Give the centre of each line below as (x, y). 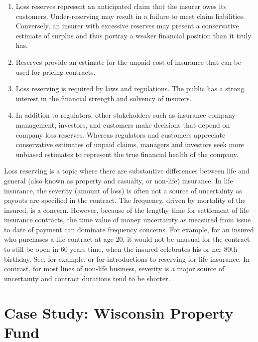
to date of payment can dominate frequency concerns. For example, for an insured (129, 229)
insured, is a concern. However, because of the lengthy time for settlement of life (127, 210)
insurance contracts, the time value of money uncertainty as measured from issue (128, 220)
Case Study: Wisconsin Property (119, 312)
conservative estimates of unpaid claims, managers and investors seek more (130, 144)
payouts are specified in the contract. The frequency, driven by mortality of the (125, 200)
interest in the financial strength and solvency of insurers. (104, 98)
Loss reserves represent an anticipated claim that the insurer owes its (121, 6)
